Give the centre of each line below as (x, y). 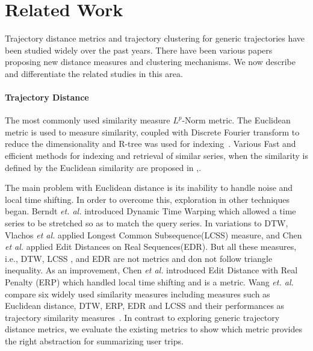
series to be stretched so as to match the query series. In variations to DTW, (147, 223)
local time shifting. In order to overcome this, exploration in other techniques (147, 199)
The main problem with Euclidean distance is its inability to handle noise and (149, 188)
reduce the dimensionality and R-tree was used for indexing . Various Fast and (150, 144)
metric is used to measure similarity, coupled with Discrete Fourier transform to (152, 132)
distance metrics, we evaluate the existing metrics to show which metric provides (154, 329)
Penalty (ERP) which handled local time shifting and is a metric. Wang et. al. (149, 282)
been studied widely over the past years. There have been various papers (139, 50)
